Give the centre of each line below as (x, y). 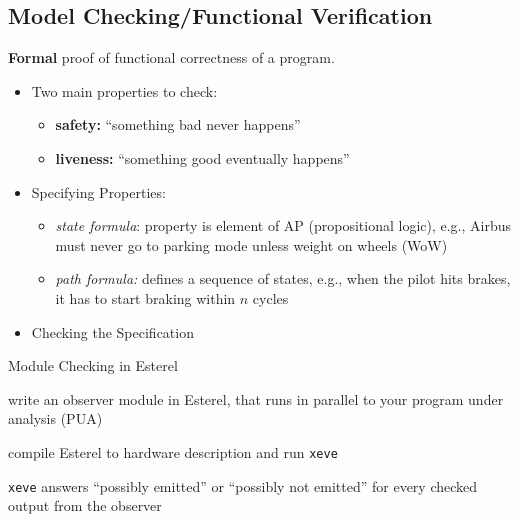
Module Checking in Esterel (93, 365)
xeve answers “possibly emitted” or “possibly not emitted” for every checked (243, 485)
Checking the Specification (112, 331)
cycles (270, 297)
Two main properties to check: (124, 90)
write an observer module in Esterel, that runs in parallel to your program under (256, 398)
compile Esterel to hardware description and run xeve (173, 451)
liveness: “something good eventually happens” (202, 157)
